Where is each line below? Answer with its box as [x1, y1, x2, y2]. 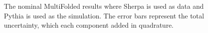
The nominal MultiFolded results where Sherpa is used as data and [4, 1, 204, 11]
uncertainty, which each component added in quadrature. [4, 20, 173, 30]
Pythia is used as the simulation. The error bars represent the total [4, 10, 204, 20]
